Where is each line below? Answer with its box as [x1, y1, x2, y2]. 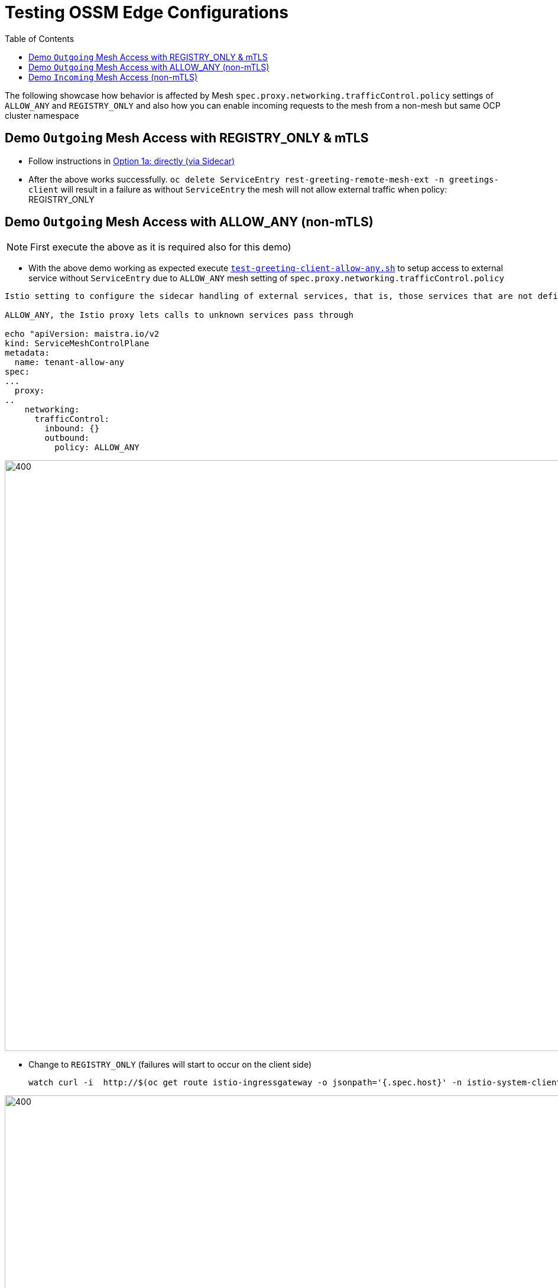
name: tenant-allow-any [14, 357, 125, 367]
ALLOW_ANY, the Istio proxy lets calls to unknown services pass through [5, 310, 354, 320]
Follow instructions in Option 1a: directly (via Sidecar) [28, 155, 235, 166]
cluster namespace [5, 110, 79, 121]
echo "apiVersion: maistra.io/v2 [5, 329, 160, 339]
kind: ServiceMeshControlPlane [5, 339, 150, 349]
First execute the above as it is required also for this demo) [30, 241, 291, 253]
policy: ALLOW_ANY [54, 443, 139, 453]
